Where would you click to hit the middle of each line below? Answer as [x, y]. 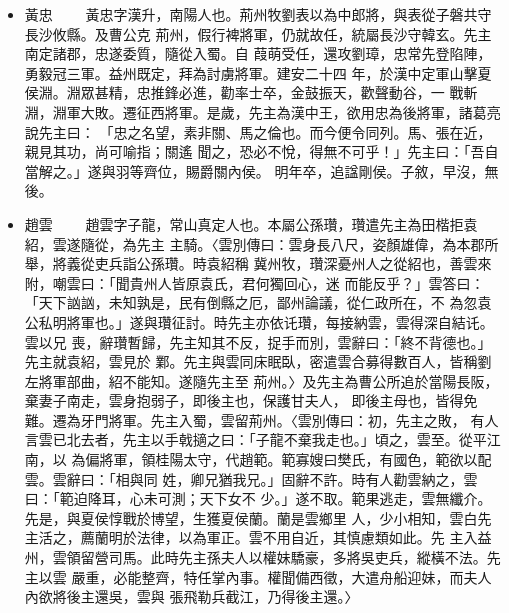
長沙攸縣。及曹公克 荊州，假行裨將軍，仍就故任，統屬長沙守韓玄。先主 [258, 33]
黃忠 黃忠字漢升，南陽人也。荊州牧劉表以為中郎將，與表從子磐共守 [258, 14]
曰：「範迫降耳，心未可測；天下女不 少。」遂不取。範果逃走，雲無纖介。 [258, 498]
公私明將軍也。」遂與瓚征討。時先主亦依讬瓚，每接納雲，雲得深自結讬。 [259, 321]
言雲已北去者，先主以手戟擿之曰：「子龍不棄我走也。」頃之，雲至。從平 [255, 439]
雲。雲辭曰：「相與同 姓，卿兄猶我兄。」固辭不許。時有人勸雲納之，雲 [251, 478]
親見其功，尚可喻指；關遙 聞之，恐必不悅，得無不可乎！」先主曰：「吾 [254, 151]
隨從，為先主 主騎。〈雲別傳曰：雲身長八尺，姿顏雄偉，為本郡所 [289, 243]
